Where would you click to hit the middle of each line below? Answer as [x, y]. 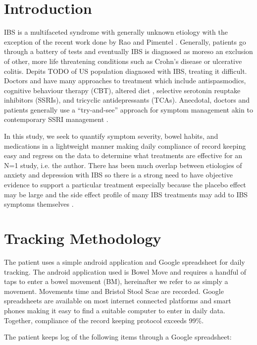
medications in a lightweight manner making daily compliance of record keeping [125, 145]
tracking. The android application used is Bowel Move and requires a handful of [125, 271]
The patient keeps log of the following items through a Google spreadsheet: [118, 337]
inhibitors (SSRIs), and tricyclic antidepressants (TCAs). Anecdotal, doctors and [127, 100]
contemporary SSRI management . [56, 119]
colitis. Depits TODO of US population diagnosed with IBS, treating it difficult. [126, 71]
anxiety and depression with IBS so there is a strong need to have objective [118, 175]
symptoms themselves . [39, 204]
